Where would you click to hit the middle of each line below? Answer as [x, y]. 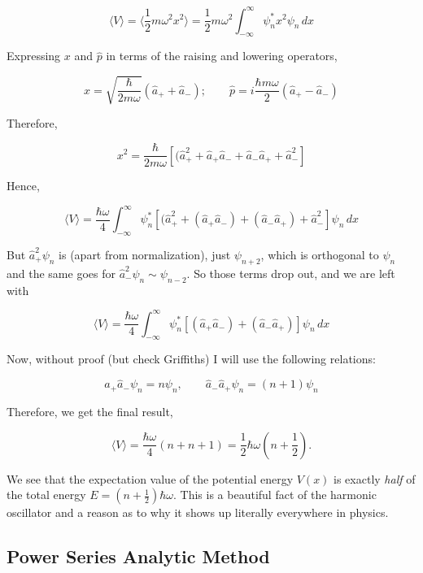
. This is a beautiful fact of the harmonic [275, 495]
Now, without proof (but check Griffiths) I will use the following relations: [191, 359]
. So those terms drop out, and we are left [291, 273]
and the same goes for [61, 273]
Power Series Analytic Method [138, 556]
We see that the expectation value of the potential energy [150, 478]
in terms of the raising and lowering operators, [222, 56]
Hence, [23, 186]
